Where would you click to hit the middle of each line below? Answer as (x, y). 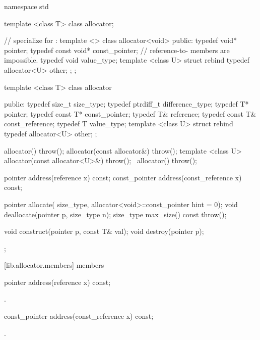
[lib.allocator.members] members (54, 265)
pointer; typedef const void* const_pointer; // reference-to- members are (117, 50)
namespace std (26, 6)
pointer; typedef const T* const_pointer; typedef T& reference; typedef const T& (130, 113)
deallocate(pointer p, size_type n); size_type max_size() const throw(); (115, 214)
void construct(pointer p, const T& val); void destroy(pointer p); (104, 231)
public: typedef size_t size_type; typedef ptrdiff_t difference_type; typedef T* (126, 104)
